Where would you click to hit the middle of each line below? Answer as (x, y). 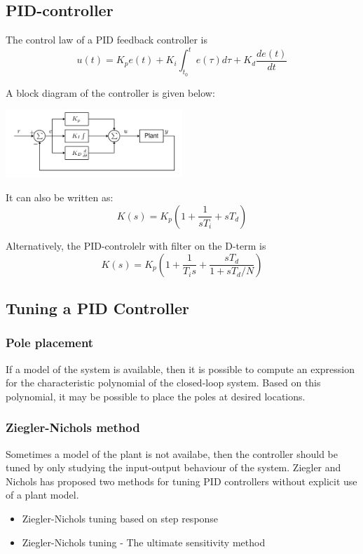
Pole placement (50, 343)
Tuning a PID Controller (97, 308)
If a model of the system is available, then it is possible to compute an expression (180, 369)
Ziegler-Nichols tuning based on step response (120, 518)
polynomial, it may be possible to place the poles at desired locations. (156, 396)
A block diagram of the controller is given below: (110, 92)
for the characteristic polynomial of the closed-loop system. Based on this (163, 383)
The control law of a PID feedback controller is (107, 40)
